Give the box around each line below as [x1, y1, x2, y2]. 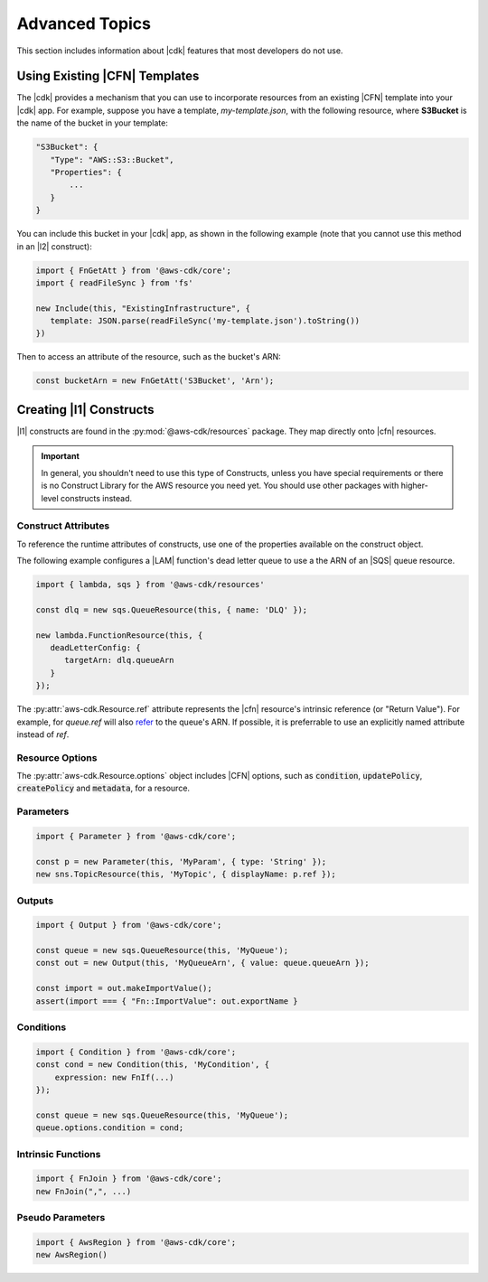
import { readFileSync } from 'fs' [35, 277, 193, 288]
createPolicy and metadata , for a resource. [16, 782, 190, 794]
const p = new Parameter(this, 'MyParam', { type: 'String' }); [35, 856, 327, 866]
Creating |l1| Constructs [16, 402, 155, 417]
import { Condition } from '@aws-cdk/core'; [35, 1046, 237, 1057]
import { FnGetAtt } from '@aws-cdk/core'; [35, 265, 232, 276]
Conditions [16, 1021, 67, 1034]
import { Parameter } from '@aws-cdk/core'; [35, 831, 237, 841]
